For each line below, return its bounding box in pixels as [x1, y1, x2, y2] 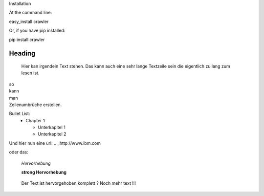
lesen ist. [21, 70, 40, 76]
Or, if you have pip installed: [9, 27, 66, 34]
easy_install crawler [9, 19, 49, 24]
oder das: [9, 149, 29, 155]
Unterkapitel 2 [38, 131, 66, 137]
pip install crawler [9, 37, 45, 43]
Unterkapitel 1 [38, 125, 66, 131]
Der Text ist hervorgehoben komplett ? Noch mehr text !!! [21, 180, 136, 186]
